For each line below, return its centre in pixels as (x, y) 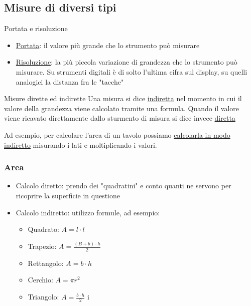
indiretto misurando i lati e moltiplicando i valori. (81, 144)
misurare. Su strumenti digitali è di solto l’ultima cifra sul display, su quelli (132, 71)
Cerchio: (40, 280)
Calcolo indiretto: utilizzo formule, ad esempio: (88, 212)
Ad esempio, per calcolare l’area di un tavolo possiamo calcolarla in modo (117, 134)
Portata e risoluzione (36, 28)
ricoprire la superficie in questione (68, 195)
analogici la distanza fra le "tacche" (70, 81)
